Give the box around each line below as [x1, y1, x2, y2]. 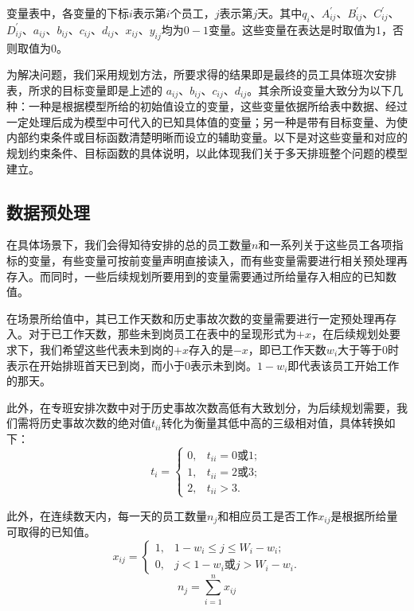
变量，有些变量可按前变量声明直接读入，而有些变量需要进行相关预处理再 [28, 252, 408, 268]
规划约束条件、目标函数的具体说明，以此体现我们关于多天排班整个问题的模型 [6, 145, 408, 162]
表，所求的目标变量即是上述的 [6, 81, 162, 98]
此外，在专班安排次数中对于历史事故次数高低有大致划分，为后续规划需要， [6, 399, 396, 415]
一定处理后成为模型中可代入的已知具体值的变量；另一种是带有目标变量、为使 [6, 113, 408, 130]
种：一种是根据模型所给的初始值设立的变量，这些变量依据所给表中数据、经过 [6, 98, 408, 115]
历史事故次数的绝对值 [39, 414, 151, 431]
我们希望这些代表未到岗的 [39, 341, 174, 357]
